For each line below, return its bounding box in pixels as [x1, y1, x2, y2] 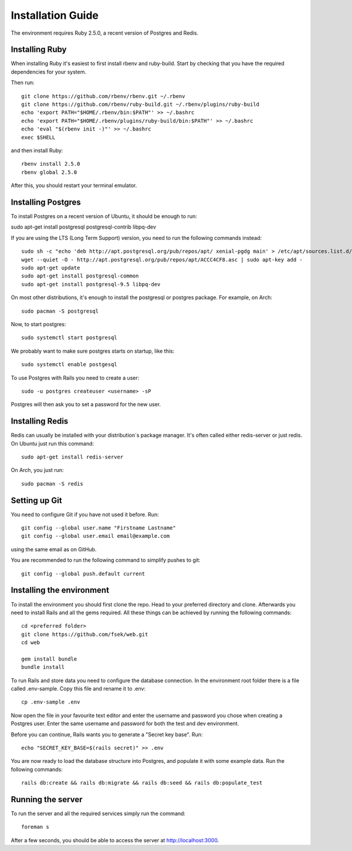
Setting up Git [11, 495, 62, 505]
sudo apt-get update [21, 264, 80, 271]
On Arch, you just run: [11, 467, 64, 474]
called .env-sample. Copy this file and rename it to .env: [11, 685, 146, 692]
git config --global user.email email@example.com [21, 532, 170, 540]
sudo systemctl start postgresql [21, 334, 117, 341]
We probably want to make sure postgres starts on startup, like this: [11, 347, 175, 354]
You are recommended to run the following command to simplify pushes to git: [11, 557, 201, 564]
